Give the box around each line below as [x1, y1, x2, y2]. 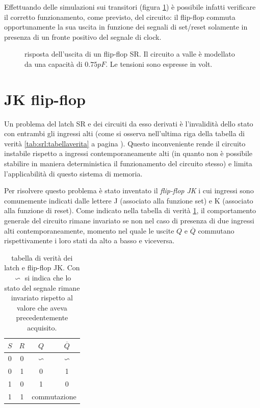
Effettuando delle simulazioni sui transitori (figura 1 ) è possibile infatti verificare [4, 2, 256, 12]
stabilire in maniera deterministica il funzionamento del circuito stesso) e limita [4, 158, 252, 169]
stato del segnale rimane [4, 282, 80, 293]
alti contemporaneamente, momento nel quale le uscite [4, 225, 174, 236]
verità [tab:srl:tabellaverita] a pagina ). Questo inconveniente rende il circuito [4, 138, 246, 148]
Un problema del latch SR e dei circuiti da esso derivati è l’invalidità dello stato [4, 118, 253, 129]
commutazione [32, 391, 76, 401]
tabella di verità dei [11, 252, 73, 263]
